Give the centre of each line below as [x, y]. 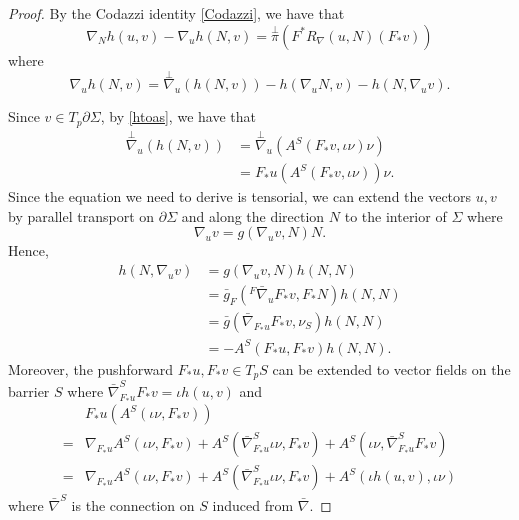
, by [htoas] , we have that [178, 116]
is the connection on [133, 505]
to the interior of [395, 215]
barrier [29, 390]
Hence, [28, 250]
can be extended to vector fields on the [391, 368]
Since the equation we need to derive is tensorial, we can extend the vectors [240, 196]
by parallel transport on [81, 215]
